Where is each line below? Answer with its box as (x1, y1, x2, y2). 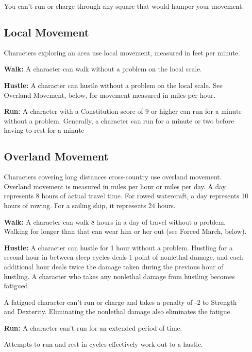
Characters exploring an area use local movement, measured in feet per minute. (4, 47, 240, 57)
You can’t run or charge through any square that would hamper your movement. (4, 1, 244, 11)
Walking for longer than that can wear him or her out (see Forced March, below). (4, 226, 247, 236)
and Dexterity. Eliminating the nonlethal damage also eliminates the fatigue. (4, 306, 232, 317)
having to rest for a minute (4, 125, 84, 135)
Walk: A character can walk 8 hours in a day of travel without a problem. (4, 216, 226, 227)
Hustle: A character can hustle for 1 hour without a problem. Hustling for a (4, 242, 233, 252)
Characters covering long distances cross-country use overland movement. (4, 172, 222, 182)
